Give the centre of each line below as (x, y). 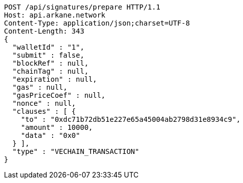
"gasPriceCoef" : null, (59, 95)
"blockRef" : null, (50, 63)
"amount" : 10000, (57, 127)
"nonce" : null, (44, 103)
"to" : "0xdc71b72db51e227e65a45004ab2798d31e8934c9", (131, 119)
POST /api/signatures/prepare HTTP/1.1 (82, 7)
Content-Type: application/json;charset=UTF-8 (97, 23)
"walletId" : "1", (48, 47)
